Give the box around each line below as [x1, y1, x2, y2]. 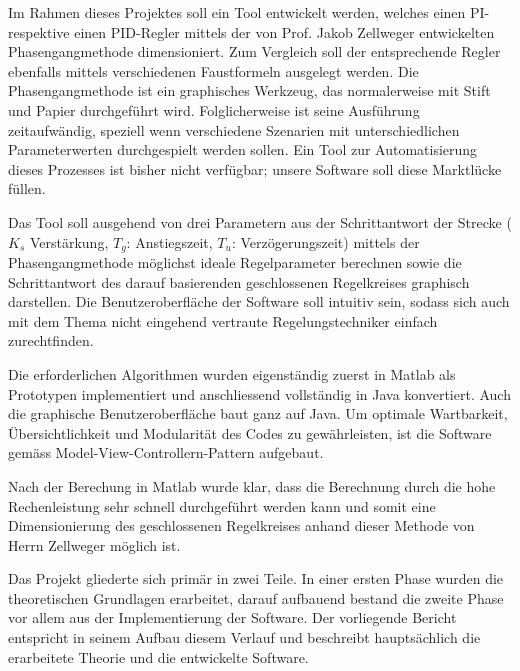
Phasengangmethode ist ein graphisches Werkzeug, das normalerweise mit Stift [8, 80, 491, 101]
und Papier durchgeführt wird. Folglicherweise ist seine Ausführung [8, 99, 420, 120]
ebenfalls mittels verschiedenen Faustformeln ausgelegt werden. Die [8, 60, 419, 81]
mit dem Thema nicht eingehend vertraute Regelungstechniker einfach [8, 310, 438, 331]
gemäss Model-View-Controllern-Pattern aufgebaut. [8, 442, 324, 463]
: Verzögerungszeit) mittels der [231, 231, 420, 252]
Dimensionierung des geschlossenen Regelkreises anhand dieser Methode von [8, 515, 475, 536]
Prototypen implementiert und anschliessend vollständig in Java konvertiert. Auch [8, 383, 511, 404]
